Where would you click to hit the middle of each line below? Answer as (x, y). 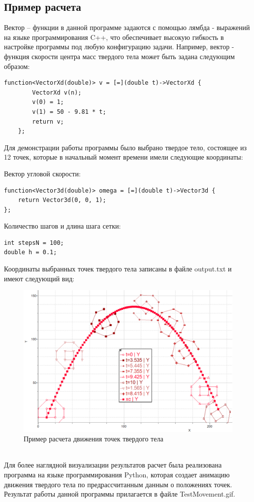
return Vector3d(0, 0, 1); (62, 200)
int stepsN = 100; (34, 243)
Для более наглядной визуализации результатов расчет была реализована (113, 465)
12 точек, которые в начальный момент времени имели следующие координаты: (124, 157)
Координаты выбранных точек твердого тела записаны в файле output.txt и (118, 269)
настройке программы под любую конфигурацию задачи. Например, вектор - (119, 47)
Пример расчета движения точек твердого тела (94, 439)
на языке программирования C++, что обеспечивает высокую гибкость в (114, 37)
